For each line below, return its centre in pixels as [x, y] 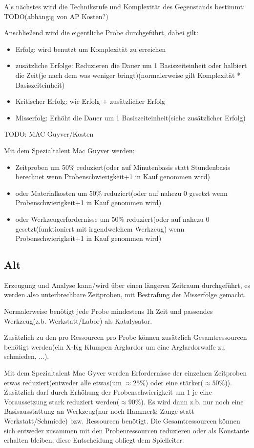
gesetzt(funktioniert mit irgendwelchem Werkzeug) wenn [100, 228]
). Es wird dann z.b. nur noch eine [192, 401]
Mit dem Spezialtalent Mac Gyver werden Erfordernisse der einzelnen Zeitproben [125, 373]
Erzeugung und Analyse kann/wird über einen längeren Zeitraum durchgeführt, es [127, 285]
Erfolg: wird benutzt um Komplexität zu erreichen [91, 49]
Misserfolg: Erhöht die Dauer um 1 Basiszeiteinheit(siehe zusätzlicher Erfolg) [130, 117]
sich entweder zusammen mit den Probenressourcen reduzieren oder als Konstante [127, 430]
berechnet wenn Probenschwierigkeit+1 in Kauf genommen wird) [113, 177]
